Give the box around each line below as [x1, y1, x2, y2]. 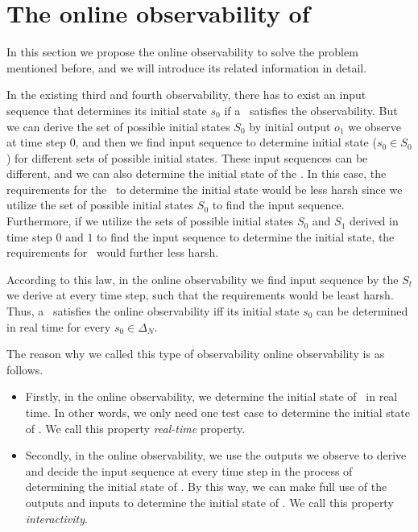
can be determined [316, 303, 408, 320]
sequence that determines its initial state [6, 101, 207, 118]
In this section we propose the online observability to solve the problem [6, 43, 358, 60]
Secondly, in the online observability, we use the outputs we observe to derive [25, 447, 407, 464]
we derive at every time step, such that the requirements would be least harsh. [6, 287, 394, 303]
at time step [6, 134, 66, 151]
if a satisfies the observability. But [224, 101, 398, 118]
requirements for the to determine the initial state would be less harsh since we [6, 180, 403, 197]
